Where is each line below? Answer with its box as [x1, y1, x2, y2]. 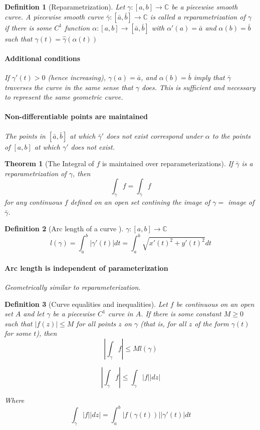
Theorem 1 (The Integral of [5, 158, 94, 169]
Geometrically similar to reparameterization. [5, 282, 141, 292]
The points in [5, 130, 46, 141]
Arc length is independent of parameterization [5, 262, 168, 273]
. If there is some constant [141, 308, 221, 319]
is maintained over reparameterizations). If [102, 158, 233, 169]
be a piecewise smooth [171, 2, 238, 12]
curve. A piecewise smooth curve [5, 11, 104, 22]
